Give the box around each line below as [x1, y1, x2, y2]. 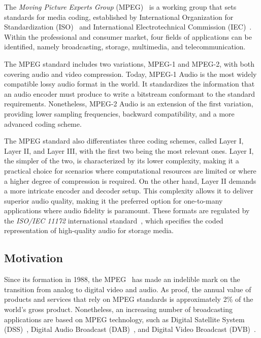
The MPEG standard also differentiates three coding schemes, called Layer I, [4, 135, 244, 146]
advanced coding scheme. [4, 118, 82, 129]
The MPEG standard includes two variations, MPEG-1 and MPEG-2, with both [4, 58, 255, 69]
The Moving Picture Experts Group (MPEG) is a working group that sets [4, 2, 237, 12]
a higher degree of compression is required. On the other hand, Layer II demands [4, 175, 256, 186]
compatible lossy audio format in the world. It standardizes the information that [4, 78, 255, 89]
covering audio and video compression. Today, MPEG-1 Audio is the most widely [4, 68, 257, 79]
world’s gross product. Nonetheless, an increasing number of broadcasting [4, 304, 233, 315]
